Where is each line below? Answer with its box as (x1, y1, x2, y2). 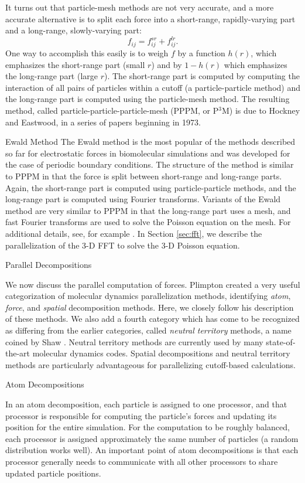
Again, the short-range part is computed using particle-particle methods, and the (5, 181, 296, 193)
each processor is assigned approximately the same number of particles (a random (5, 432, 299, 444)
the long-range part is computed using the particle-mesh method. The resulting (5, 93, 290, 105)
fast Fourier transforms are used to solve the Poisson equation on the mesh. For (5, 216, 291, 228)
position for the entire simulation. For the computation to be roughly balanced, (5, 421, 290, 433)
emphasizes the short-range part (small (5, 58, 145, 70)
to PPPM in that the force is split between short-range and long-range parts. (5, 169, 282, 182)
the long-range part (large (5, 70, 98, 82)
